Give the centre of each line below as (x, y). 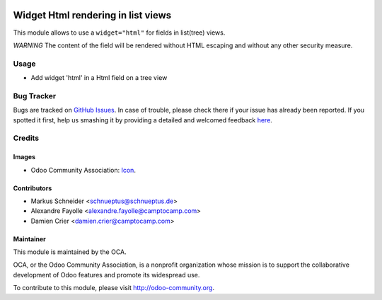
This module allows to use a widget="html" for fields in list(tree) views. (119, 33)
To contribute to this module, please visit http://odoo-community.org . (114, 288)
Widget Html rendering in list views (92, 15)
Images (24, 157)
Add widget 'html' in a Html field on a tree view (99, 78)
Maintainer (29, 239)
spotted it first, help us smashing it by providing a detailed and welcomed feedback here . (143, 120)
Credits (26, 138)
